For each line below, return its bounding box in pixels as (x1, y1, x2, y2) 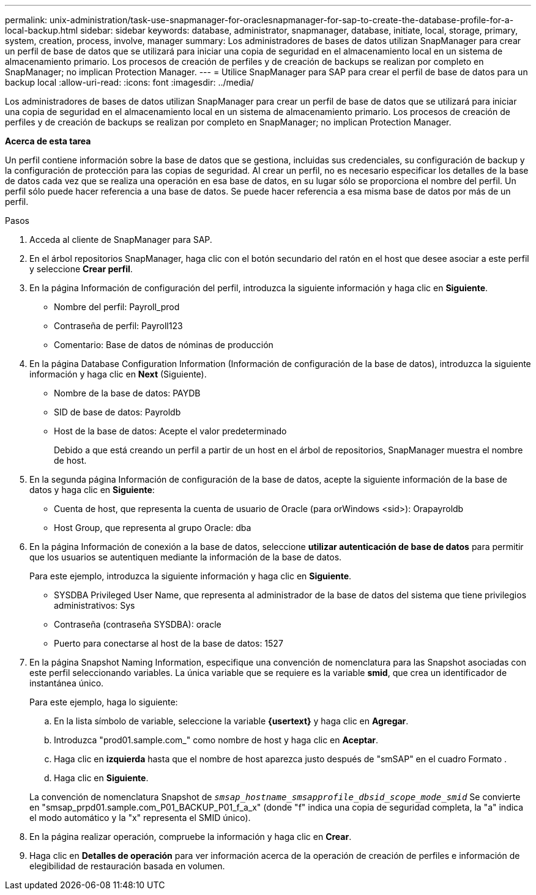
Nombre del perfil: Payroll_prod (54, 302, 180, 312)
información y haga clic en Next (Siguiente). (29, 369, 207, 379)
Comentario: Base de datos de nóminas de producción (54, 340, 274, 350)
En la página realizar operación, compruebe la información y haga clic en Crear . (29, 831, 352, 842)
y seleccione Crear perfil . (29, 264, 133, 274)
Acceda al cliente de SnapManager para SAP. (29, 234, 212, 245)
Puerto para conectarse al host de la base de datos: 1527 (54, 638, 283, 648)
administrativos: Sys (54, 600, 135, 611)
